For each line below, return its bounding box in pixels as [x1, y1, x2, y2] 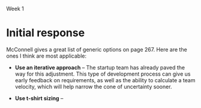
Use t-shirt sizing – [14, 94, 64, 101]
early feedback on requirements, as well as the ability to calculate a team [14, 76, 196, 83]
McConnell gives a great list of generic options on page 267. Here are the [6, 46, 187, 53]
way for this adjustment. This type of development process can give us [14, 70, 191, 77]
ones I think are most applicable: [6, 52, 87, 59]
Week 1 [6, 5, 24, 12]
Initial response [6, 26, 85, 40]
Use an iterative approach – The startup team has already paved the [14, 64, 185, 71]
